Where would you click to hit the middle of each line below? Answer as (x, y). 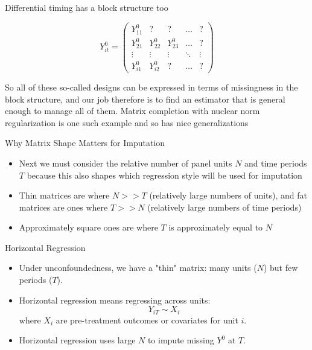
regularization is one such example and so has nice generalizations (127, 122)
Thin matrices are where (64, 195)
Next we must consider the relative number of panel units (126, 163)
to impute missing (181, 340)
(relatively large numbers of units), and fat (228, 195)
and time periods (276, 163)
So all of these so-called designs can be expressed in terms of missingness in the (151, 87)
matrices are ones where (63, 207)
